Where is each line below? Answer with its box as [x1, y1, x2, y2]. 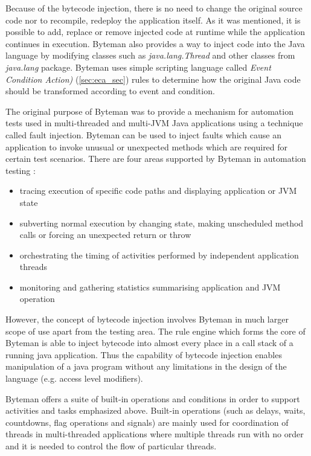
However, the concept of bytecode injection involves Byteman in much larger [5, 313, 289, 326]
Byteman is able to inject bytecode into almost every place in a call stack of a [5, 336, 293, 349]
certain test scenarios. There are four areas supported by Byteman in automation [5, 152, 306, 165]
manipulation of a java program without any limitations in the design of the [5, 360, 287, 373]
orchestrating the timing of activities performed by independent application [19, 248, 299, 261]
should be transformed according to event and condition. [5, 85, 215, 97]
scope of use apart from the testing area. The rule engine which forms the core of [5, 324, 306, 337]
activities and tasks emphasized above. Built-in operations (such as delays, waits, [5, 404, 306, 417]
